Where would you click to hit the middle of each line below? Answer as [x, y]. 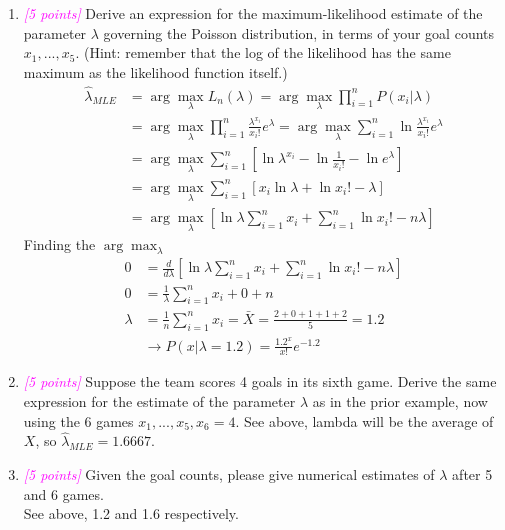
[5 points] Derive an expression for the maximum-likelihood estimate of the [253, 13]
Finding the [59, 244]
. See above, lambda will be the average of [364, 420]
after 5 [472, 474]
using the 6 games [78, 420]
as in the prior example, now [400, 401]
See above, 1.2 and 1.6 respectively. [131, 513]
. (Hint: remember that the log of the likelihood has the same [263, 52]
